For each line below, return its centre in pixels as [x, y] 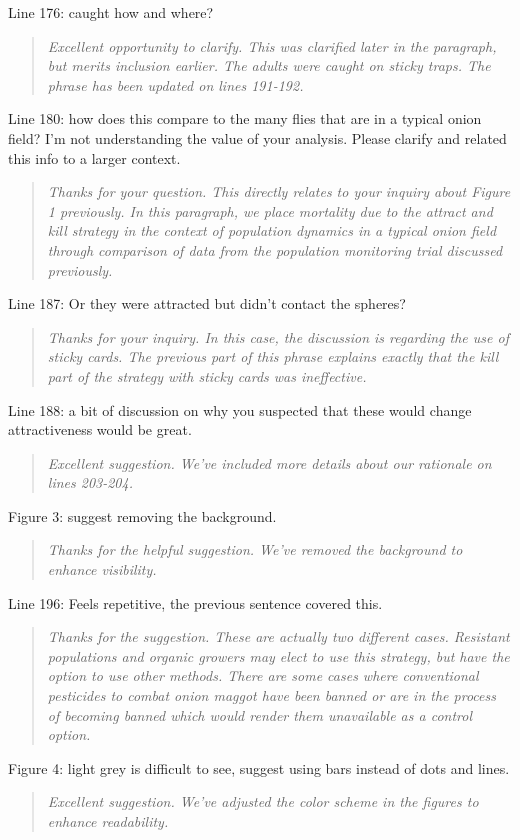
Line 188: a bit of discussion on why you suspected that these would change [240, 409]
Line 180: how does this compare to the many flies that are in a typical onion [245, 118]
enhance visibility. [102, 569]
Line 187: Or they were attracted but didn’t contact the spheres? [207, 303]
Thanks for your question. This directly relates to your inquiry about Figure [279, 191]
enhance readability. [108, 821]
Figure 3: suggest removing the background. [142, 515]
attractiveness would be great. [100, 429]
